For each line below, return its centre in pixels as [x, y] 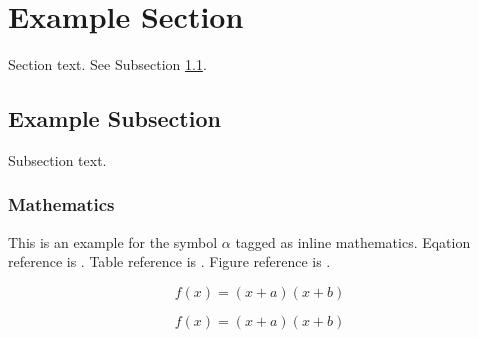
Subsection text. [57, 159]
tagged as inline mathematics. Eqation [353, 241]
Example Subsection [114, 118]
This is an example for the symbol [113, 241]
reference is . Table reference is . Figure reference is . [169, 261]
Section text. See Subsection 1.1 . [107, 64]
